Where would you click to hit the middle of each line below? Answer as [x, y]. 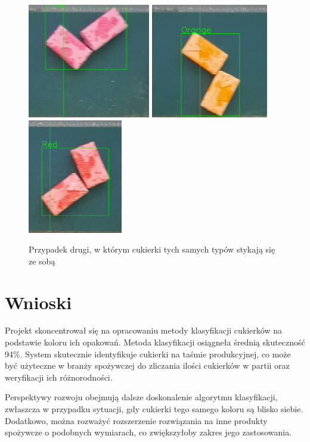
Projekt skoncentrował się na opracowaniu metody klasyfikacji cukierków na [143, 330]
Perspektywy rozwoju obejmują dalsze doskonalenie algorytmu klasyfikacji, [141, 397]
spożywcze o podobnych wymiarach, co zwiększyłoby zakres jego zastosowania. [148, 432]
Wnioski [38, 302]
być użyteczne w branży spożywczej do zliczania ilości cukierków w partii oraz [147, 365]
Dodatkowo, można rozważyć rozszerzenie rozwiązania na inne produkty [136, 420]
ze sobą [42, 261]
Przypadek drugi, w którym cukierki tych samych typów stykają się [152, 249]
